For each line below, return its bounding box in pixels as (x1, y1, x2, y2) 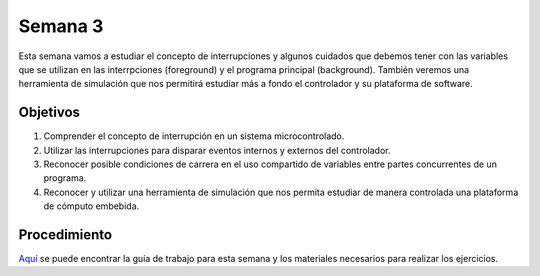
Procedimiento (18, 226, 113, 243)
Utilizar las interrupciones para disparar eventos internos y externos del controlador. (43, 144, 391, 156)
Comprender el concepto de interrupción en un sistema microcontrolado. (43, 130, 345, 142)
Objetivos (18, 104, 80, 121)
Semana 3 (18, 15, 104, 37)
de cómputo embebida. (43, 200, 140, 212)
